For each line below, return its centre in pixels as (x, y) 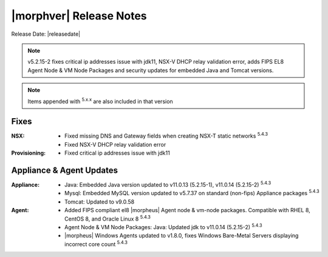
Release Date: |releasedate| (46, 34)
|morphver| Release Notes (79, 16)
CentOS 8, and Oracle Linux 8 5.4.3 (108, 218)
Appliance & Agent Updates (65, 170)
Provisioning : (28, 153)
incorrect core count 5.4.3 (96, 244)
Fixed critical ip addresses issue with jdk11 (117, 153)
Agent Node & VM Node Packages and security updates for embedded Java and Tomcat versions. (151, 70)
